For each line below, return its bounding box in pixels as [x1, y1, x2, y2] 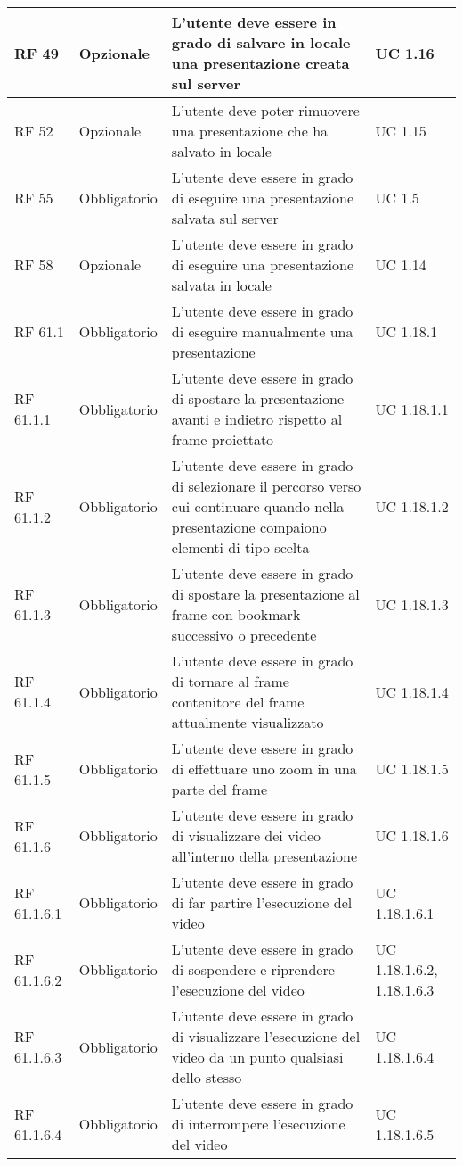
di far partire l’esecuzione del [171, 892, 353, 913]
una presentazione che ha [171, 120, 329, 141]
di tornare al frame [171, 671, 289, 691]
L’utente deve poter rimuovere [171, 100, 360, 120]
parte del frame [171, 779, 267, 799]
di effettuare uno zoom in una [171, 758, 357, 779]
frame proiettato [171, 429, 274, 450]
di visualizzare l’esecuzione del [171, 1026, 361, 1046]
